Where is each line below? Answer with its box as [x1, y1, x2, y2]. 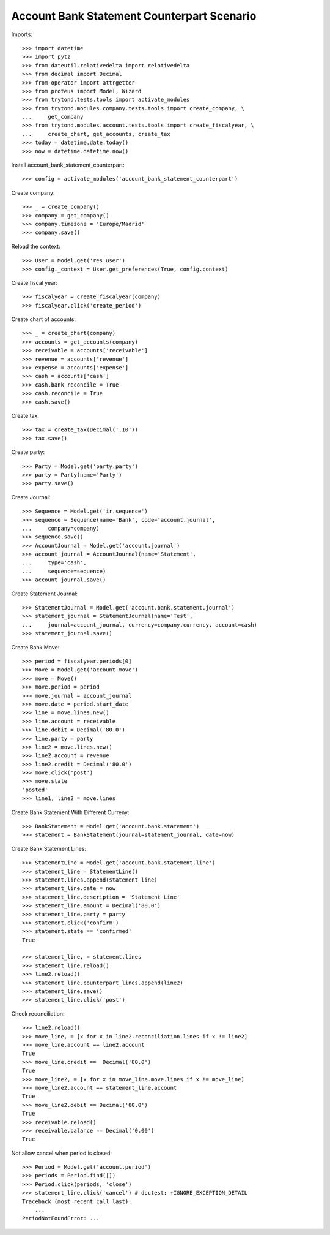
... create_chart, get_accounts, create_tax [22, 130, 170, 137]
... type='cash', [22, 559, 87, 566]
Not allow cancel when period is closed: [11, 1149, 112, 1157]
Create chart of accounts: [11, 315, 76, 323]
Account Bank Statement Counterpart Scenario [11, 9, 257, 23]
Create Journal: [11, 493, 51, 500]
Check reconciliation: [11, 1010, 65, 1017]
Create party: [11, 448, 45, 456]
